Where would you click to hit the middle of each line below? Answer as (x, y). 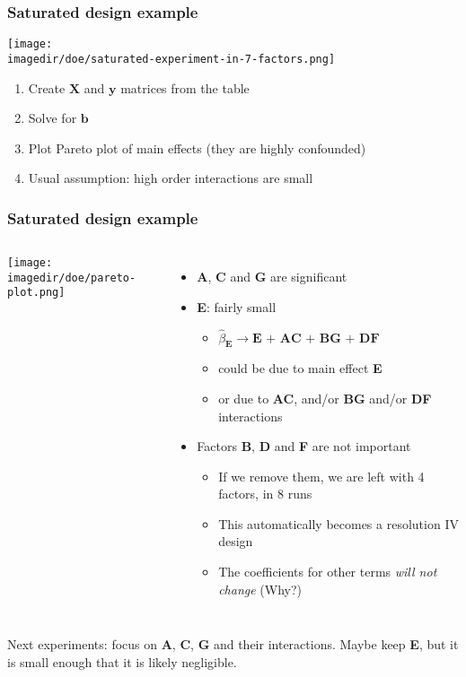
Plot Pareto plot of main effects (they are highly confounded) (197, 148)
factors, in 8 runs (265, 494)
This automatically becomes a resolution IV (339, 523)
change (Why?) (260, 589)
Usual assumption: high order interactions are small (171, 178)
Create (47, 87)
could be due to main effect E (300, 368)
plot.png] (36, 293)
